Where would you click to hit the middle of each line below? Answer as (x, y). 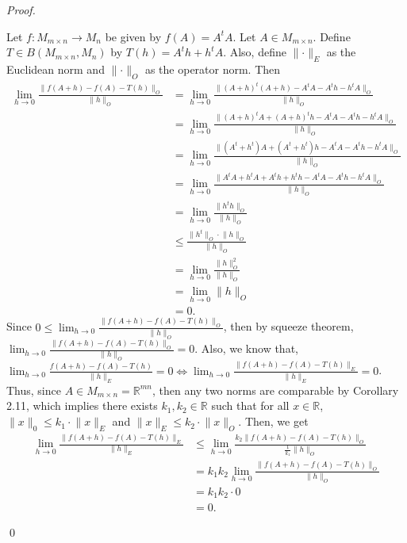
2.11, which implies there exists (82, 405)
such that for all (250, 405)
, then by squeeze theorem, (288, 326)
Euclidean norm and (56, 69)
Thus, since (34, 390)
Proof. (21, 10)
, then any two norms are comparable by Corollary (275, 390)
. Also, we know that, (246, 348)
